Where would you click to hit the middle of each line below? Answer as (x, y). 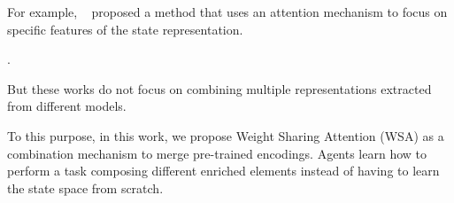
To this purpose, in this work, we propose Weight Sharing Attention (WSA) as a (226, 135)
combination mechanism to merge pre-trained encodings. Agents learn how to (217, 153)
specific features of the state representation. (125, 29)
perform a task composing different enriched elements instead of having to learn (223, 171)
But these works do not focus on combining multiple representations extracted (219, 88)
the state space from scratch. (85, 187)
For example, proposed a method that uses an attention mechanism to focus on (227, 12)
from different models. (67, 106)
